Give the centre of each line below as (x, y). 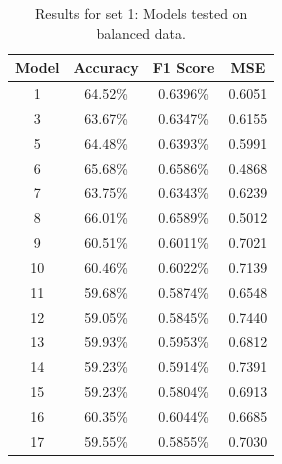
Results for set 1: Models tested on (141, 13)
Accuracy (106, 67)
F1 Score (183, 67)
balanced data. (141, 32)
